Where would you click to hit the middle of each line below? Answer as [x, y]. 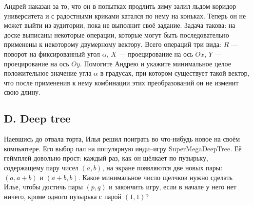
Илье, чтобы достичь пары [43, 187]
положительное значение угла [48, 73]
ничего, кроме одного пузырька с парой [63, 196]
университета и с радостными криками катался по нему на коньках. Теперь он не [125, 15]
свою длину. [22, 92]
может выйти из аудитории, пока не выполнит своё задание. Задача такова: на [120, 25]
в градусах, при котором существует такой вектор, [175, 73]
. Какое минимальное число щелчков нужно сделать [155, 177]
